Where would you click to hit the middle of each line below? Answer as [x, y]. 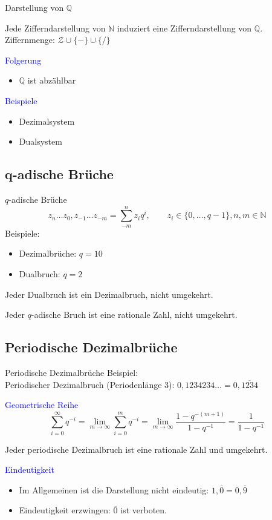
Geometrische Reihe [42, 405]
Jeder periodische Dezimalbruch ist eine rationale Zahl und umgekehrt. [136, 449]
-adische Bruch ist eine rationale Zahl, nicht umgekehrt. [134, 314]
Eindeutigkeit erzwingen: [65, 510]
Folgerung [23, 60]
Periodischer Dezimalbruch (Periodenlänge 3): [90, 384]
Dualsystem [40, 141]
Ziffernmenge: [30, 40]
